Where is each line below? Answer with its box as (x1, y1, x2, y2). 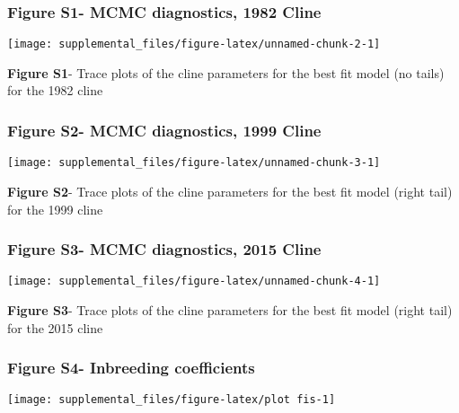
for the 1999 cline (7, 199, 103, 218)
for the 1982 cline (7, 81, 103, 100)
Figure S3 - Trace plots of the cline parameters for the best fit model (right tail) (7, 301, 453, 319)
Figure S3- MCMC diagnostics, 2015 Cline (7, 238, 322, 260)
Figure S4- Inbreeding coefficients (7, 356, 255, 379)
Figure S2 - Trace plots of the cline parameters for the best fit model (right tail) (7, 181, 453, 200)
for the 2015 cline (7, 318, 103, 337)
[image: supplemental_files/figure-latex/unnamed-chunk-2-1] (7, 38, 381, 51)
